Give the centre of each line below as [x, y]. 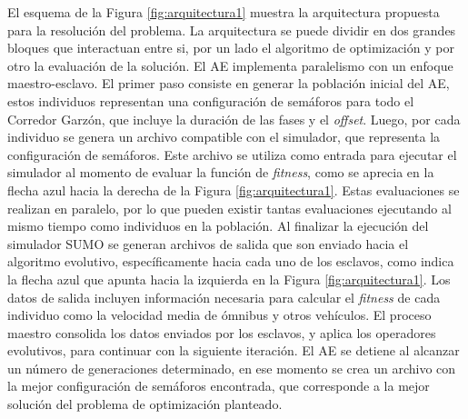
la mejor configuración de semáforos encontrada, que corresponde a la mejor [219, 386]
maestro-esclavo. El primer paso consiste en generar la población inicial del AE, [229, 83]
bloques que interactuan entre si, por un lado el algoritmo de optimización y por [231, 48]
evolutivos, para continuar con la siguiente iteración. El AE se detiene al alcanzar [234, 350]
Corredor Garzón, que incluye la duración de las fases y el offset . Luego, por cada [234, 119]
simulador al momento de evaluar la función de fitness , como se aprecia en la [221, 172]
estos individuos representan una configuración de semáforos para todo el [211, 100]
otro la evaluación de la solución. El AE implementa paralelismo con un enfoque [230, 65]
